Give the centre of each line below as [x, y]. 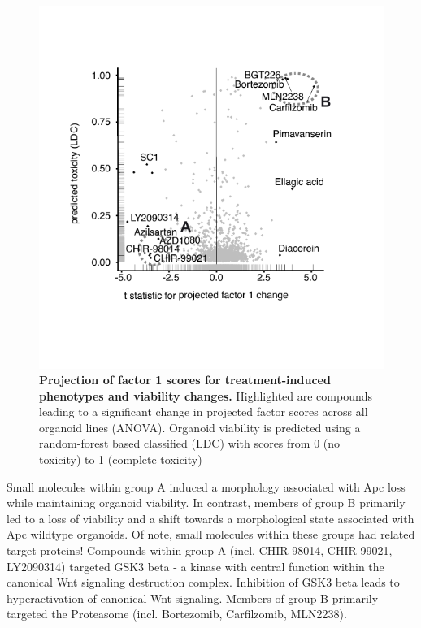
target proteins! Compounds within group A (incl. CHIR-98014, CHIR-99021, [200, 550]
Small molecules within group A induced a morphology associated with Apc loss [206, 486]
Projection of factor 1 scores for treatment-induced [185, 380]
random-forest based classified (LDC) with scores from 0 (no [190, 443]
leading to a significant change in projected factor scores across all [204, 411]
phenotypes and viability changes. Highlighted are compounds [206, 395]
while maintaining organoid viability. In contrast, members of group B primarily [206, 502]
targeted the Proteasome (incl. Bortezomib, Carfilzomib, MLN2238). [177, 614]
